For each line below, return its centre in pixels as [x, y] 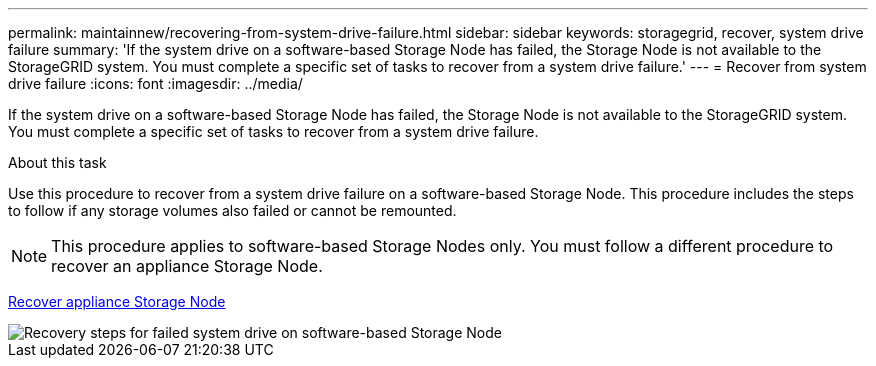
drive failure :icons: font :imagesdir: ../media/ [155, 83]
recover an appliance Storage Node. [187, 266]
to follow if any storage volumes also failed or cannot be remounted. [232, 210]
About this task [57, 162]
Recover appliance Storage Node [117, 301]
